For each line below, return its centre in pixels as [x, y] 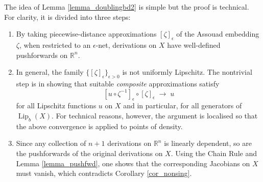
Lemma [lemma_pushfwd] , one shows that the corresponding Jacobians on [133, 163]
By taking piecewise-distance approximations [86, 34]
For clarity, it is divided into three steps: [67, 17]
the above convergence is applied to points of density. [99, 126]
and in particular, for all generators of [183, 105]
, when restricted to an [55, 44]
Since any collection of [51, 143]
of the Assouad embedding [218, 34]
